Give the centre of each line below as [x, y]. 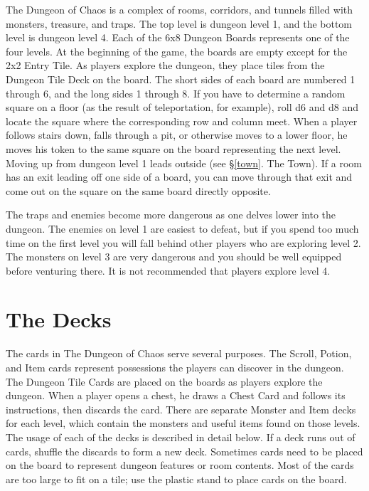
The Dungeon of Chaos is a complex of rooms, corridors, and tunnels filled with [180, 9]
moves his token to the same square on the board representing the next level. [173, 148]
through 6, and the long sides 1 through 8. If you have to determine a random [176, 93]
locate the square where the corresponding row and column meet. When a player [182, 121]
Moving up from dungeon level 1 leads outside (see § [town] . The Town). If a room [184, 163]
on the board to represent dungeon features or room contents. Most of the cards [180, 465]
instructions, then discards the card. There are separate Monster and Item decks [181, 409]
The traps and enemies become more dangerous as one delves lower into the [171, 215]
